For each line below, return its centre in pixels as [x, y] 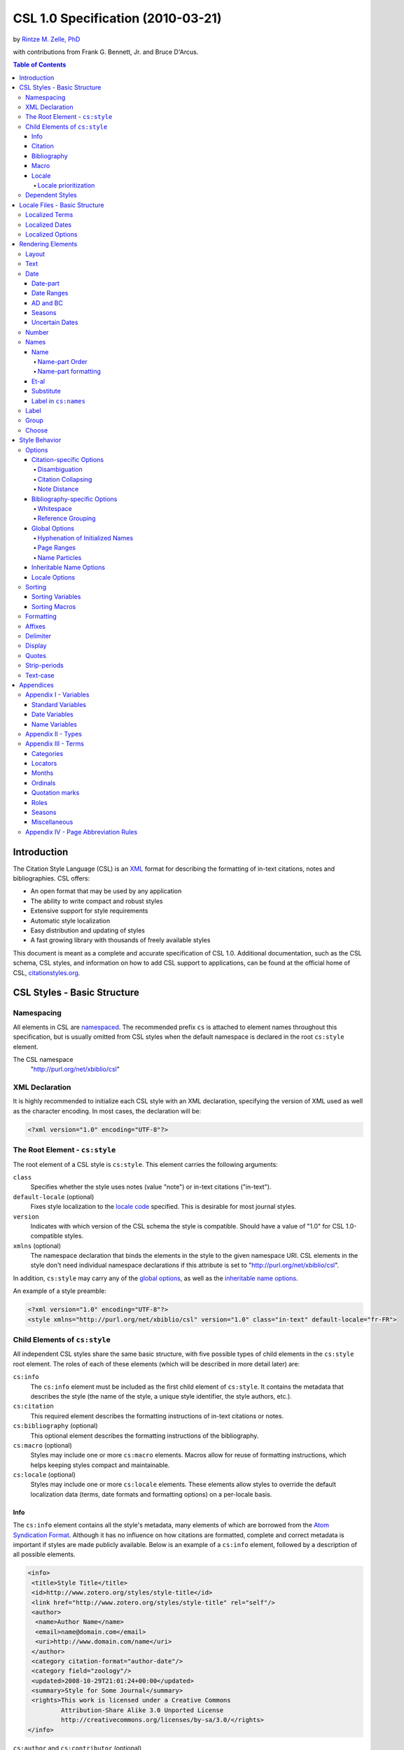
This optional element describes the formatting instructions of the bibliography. [145, 1436]
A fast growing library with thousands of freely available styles [120, 940]
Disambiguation [60, 470]
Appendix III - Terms [55, 744]
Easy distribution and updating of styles [88, 930]
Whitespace [55, 508]
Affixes [35, 626]
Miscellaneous [53, 822]
